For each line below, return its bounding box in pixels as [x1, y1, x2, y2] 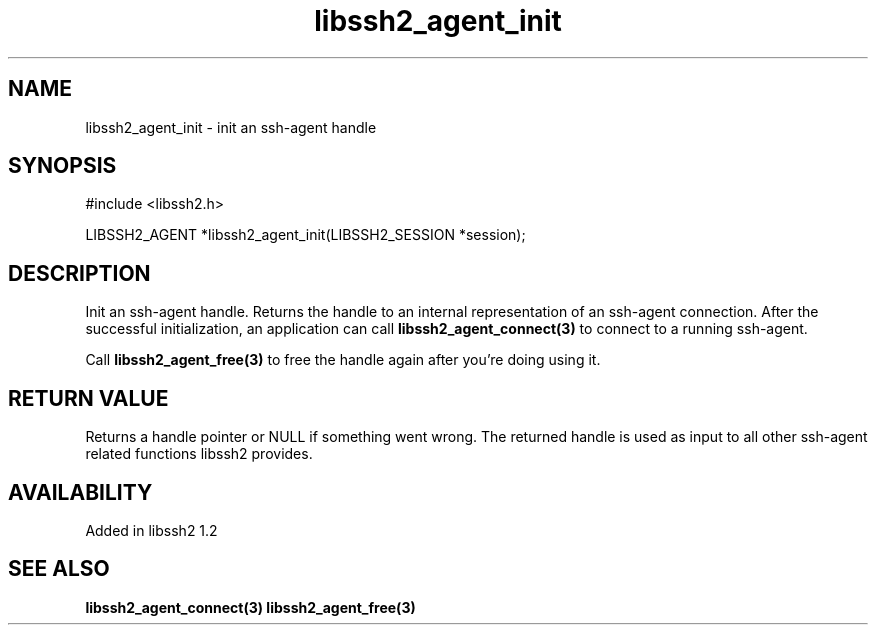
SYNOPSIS [8, 153, 117, 179]
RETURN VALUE [8, 385, 169, 411]
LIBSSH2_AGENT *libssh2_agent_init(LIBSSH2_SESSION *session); [85, 226, 526, 244]
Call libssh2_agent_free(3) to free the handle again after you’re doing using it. [85, 351, 601, 369]
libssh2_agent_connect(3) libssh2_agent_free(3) [85, 598, 416, 616]
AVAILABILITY [8, 479, 153, 505]
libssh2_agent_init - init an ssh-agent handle [85, 118, 377, 136]
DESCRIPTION [8, 260, 151, 286]
